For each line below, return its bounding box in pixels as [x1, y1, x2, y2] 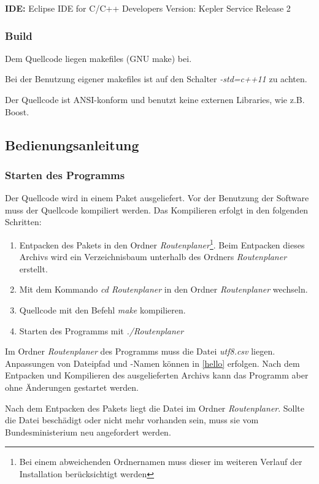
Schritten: [5, 215, 42, 228]
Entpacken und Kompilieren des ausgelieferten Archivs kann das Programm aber [5, 369, 309, 382]
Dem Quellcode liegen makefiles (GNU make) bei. [5, 52, 192, 64]
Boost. [5, 105, 29, 118]
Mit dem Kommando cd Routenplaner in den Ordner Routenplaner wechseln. [19, 283, 308, 296]
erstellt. [19, 262, 48, 275]
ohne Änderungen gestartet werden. [5, 380, 139, 393]
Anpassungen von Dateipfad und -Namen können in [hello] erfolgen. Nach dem [5, 356, 300, 369]
